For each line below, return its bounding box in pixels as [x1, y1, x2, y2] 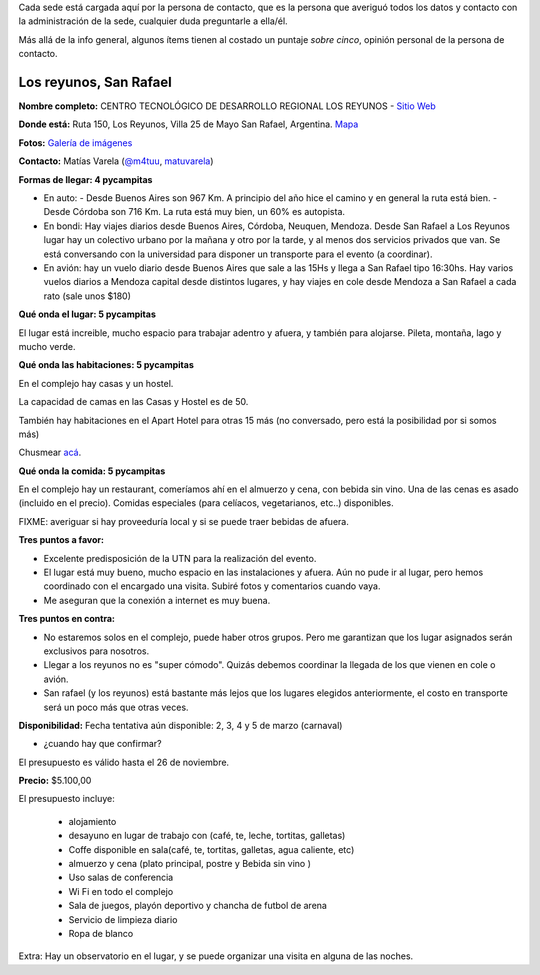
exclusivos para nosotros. [43, 645, 150, 657]
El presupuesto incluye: [18, 793, 115, 805]
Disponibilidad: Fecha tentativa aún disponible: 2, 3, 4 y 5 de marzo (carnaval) [18, 719, 343, 731]
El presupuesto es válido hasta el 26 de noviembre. [18, 756, 230, 768]
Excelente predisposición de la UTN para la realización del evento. [43, 552, 317, 564]
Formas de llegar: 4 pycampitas [18, 173, 153, 185]
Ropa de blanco [68, 928, 134, 939]
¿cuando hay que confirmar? [43, 738, 162, 750]
